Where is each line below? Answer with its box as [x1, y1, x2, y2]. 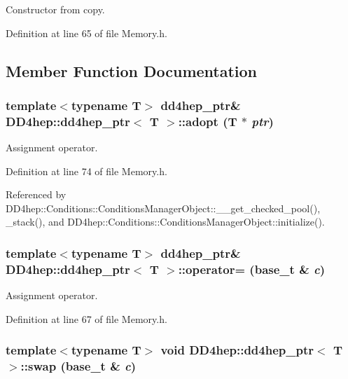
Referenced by [6, 187, 67, 202]
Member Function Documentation [6, 60, 258, 81]
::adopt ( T [178, 112, 237, 130]
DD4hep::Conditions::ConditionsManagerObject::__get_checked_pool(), [6, 200, 321, 215]
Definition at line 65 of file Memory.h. [6, 25, 167, 40]
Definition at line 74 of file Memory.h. [6, 163, 167, 178]
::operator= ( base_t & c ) [178, 260, 326, 277]
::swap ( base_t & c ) [20, 357, 137, 375]
